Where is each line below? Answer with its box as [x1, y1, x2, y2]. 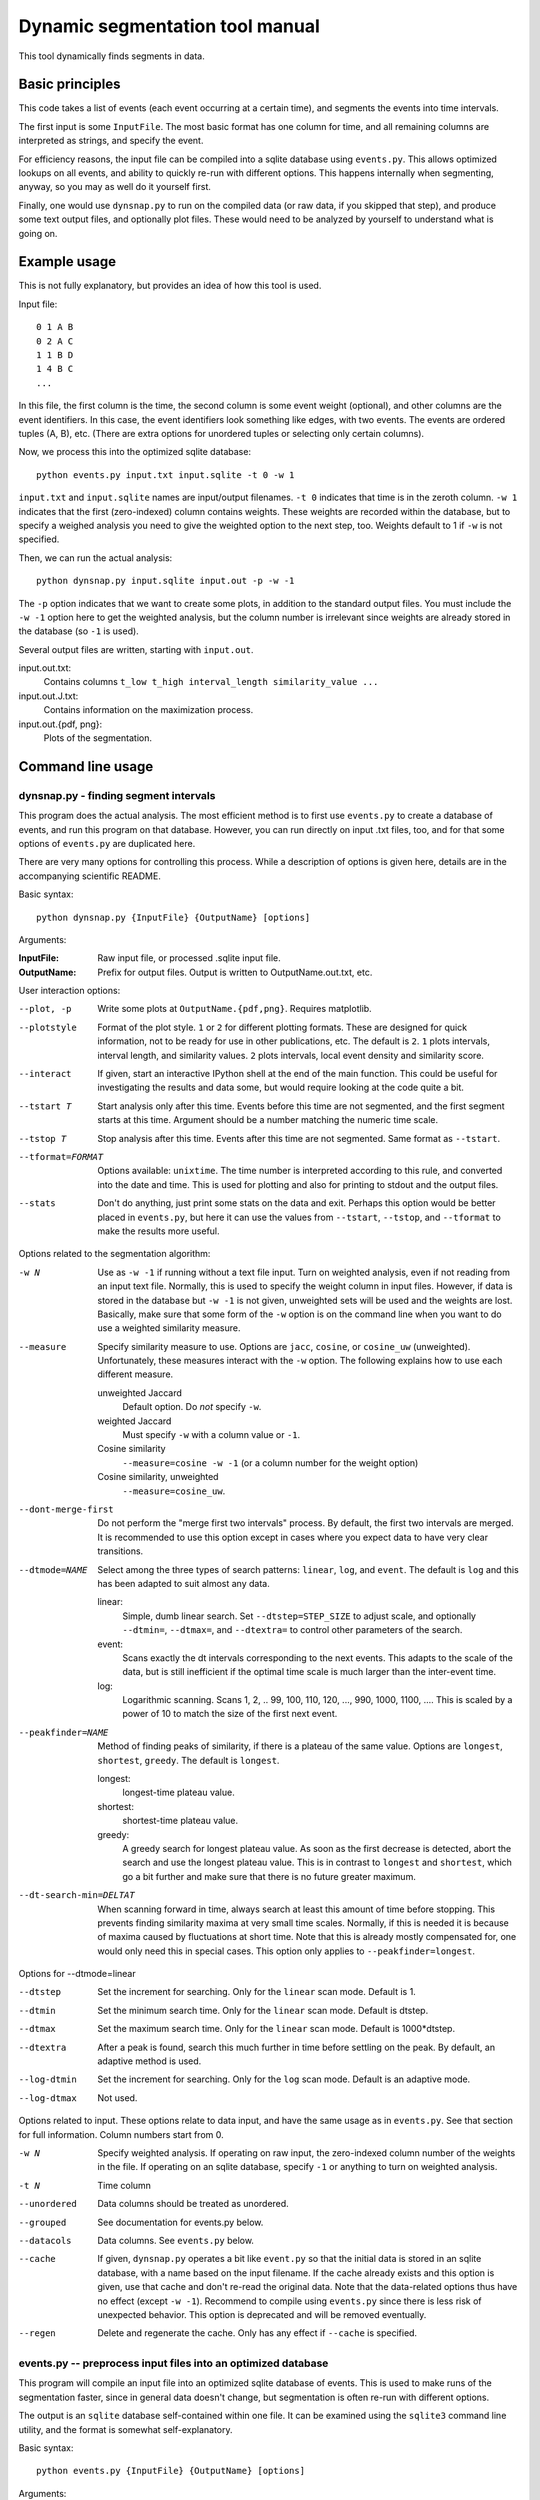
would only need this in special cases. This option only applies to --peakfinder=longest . [97, 1945, 475, 1957]
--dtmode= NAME [18, 1564, 88, 1575]
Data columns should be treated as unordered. [97, 2198, 289, 2210]
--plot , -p [18, 1003, 72, 1015]
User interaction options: [18, 985, 121, 997]
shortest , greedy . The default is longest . [97, 1754, 280, 1766]
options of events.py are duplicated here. [18, 837, 196, 849]
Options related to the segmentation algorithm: [18, 1248, 211, 1260]
